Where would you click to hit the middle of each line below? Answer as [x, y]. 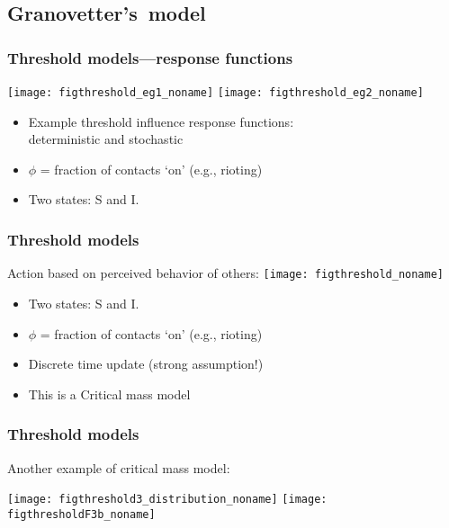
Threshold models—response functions [150, 57]
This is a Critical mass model [109, 394]
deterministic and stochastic [106, 139]
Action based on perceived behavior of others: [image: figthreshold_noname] [226, 273]
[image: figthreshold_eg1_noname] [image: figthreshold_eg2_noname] [216, 93]
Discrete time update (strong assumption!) [146, 364]
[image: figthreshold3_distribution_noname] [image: [167, 500]
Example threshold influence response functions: [161, 121]
